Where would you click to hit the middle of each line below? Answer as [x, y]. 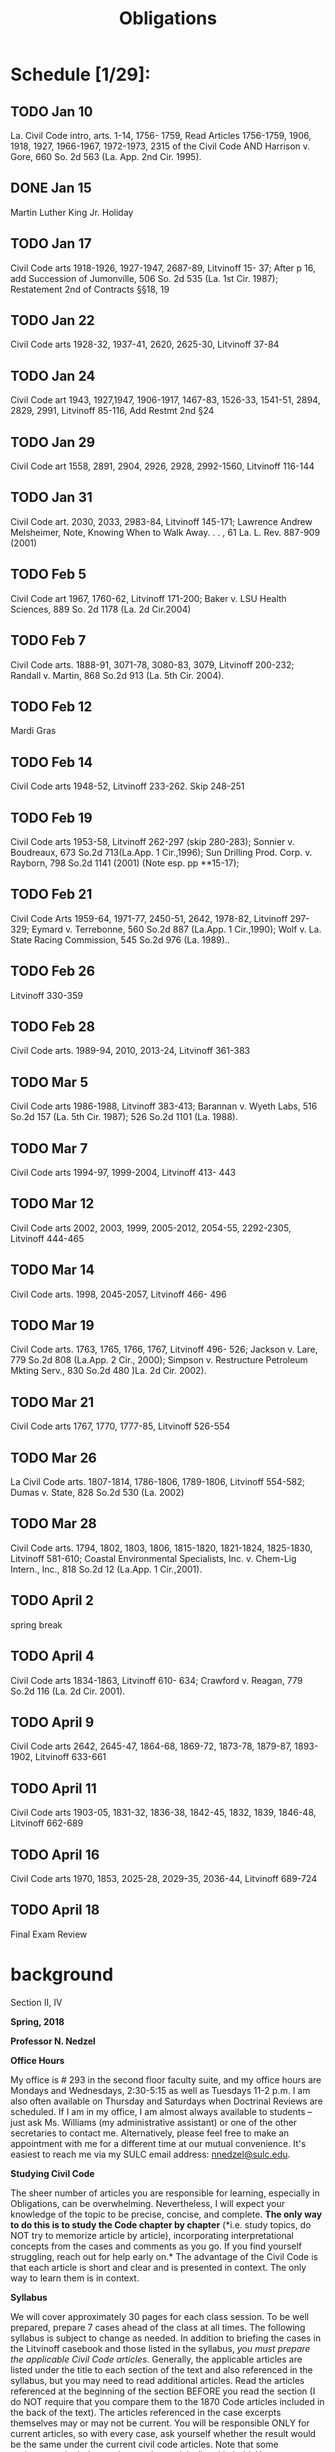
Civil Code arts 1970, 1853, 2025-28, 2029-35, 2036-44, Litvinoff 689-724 [164, 1878]
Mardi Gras [33, 731]
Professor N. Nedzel [53, 2041]
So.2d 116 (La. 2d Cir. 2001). [68, 1691]
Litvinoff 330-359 [46, 995]
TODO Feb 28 [53, 1026]
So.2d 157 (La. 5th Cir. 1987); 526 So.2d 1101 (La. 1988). [124, 1117]
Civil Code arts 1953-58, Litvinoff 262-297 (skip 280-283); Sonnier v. [152, 841]
